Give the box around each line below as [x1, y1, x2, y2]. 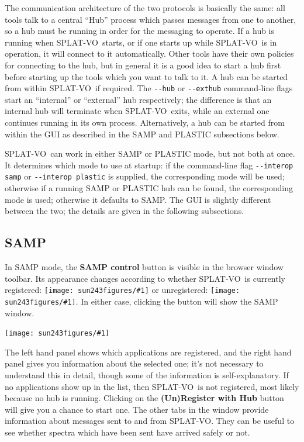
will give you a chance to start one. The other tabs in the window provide [5, 403, 269, 415]
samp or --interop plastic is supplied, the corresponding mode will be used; [5, 170, 285, 182]
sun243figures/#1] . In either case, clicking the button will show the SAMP [5, 295, 278, 307]
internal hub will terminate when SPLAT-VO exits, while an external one [5, 105, 270, 117]
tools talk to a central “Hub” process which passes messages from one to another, [5, 13, 296, 25]
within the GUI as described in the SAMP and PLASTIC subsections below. [5, 127, 279, 140]
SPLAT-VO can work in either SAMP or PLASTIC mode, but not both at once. [5, 147, 295, 160]
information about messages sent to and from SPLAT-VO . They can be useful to [5, 415, 295, 427]
